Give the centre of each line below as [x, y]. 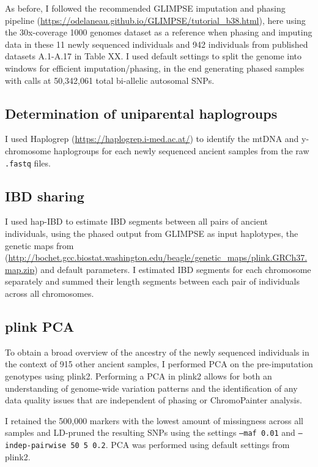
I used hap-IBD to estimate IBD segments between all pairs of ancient [137, 221]
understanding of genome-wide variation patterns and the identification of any [151, 388]
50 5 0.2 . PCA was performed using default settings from [180, 444]
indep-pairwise [36, 445]
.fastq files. [28, 163]
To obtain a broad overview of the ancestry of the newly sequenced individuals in [157, 352]
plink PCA [40, 326]
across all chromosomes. [50, 293]
